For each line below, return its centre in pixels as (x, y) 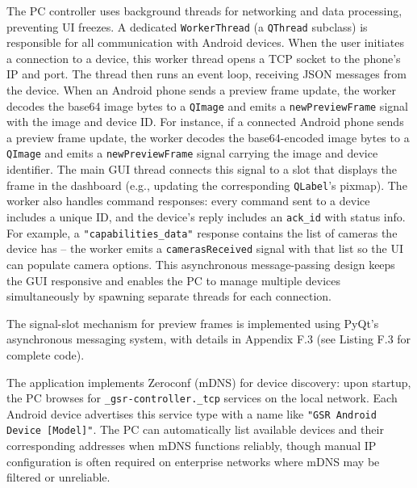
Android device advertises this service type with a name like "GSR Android (192, 413)
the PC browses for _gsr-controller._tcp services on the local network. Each (202, 398)
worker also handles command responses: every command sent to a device (188, 201)
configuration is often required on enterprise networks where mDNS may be (193, 461)
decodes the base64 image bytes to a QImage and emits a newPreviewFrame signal (207, 105)
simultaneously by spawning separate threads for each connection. (169, 296)
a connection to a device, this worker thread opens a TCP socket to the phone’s (204, 58)
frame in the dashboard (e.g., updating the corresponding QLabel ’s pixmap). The (207, 185)
